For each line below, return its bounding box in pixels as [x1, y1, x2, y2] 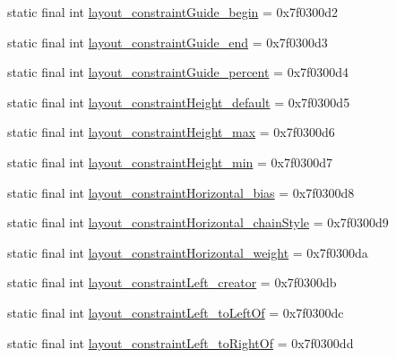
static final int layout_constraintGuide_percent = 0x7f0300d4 [7, 63, 349, 81]
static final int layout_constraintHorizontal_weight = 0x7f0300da [7, 243, 368, 261]
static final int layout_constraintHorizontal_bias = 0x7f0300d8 [7, 183, 355, 201]
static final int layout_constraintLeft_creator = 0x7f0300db [7, 273, 337, 292]
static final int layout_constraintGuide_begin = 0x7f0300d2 [7, 3, 339, 21]
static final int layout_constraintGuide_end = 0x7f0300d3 [7, 32, 328, 51]
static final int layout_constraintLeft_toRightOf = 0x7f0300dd [7, 333, 354, 352]
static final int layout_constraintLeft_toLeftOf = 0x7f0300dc [7, 303, 344, 321]
